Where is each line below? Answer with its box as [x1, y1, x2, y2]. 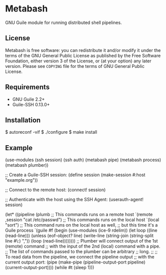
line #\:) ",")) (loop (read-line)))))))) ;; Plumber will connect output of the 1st [5, 238, 158, 244]
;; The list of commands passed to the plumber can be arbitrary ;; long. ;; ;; [5, 249, 158, 255]
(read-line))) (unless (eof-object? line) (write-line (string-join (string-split [5, 233, 154, 239]
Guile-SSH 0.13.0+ [12, 101, 50, 107]
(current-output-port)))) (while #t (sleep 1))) [5, 265, 94, 271]
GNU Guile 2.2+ [12, 96, 45, 102]
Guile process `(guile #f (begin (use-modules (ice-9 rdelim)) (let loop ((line [5, 228, 158, 234]
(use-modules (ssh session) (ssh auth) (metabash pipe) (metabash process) [5, 157, 162, 163]
